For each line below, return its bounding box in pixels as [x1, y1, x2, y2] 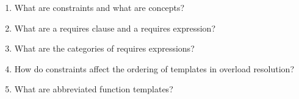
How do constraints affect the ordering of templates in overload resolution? [14, 62, 295, 75]
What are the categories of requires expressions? [14, 42, 195, 55]
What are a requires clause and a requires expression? [14, 21, 216, 34]
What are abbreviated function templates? [14, 83, 173, 95]
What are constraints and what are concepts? [14, 1, 185, 13]
